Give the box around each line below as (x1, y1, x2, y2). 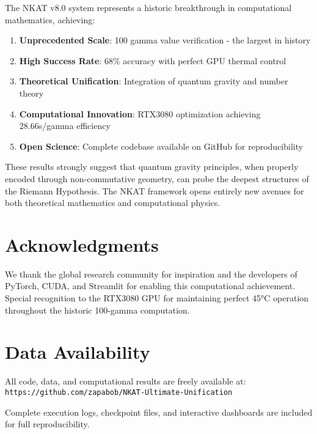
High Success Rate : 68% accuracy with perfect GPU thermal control (19, 54, 286, 67)
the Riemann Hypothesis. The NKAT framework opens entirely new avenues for (5, 184, 304, 197)
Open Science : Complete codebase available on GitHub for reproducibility (19, 139, 304, 152)
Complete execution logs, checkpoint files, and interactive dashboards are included (5, 405, 313, 418)
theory (19, 86, 44, 99)
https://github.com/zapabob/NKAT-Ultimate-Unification (5, 388, 233, 397)
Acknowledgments (5, 232, 159, 257)
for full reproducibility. (5, 417, 90, 430)
